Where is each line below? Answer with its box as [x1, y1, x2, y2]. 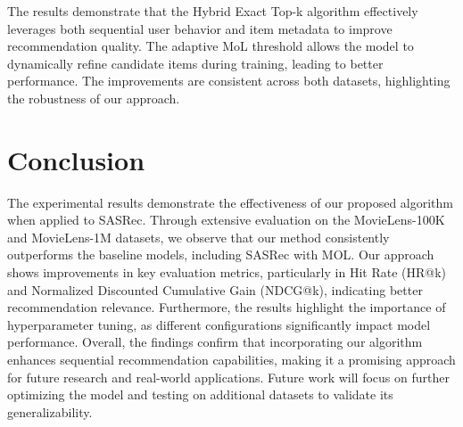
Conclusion [7, 141, 145, 177]
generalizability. [7, 402, 93, 421]
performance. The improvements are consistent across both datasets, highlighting [7, 71, 451, 90]
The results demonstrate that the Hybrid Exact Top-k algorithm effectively [7, 2, 418, 20]
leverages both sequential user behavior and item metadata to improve [7, 19, 393, 37]
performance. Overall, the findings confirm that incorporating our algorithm [7, 333, 423, 351]
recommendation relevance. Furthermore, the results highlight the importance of [7, 298, 446, 316]
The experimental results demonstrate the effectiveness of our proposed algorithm [7, 193, 453, 211]
